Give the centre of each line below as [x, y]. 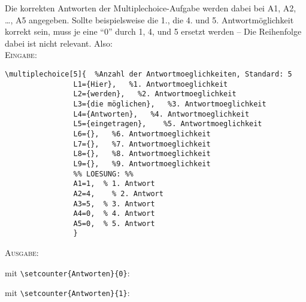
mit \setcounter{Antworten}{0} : [67, 272]
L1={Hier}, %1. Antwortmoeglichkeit [151, 84]
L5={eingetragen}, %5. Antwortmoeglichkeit [168, 124]
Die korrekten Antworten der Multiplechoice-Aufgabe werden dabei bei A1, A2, [151, 8]
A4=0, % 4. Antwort [114, 214]
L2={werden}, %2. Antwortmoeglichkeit [155, 94]
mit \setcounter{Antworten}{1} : [67, 293]
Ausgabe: [22, 253]
